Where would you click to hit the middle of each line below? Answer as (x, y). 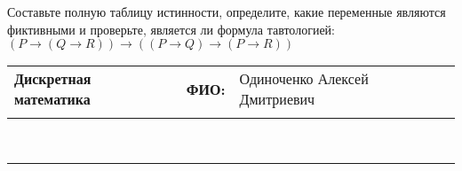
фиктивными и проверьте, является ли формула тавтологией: (171, 29)
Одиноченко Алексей (304, 79)
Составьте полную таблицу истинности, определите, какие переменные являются (227, 12)
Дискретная (53, 79)
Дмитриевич (277, 99)
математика (52, 99)
